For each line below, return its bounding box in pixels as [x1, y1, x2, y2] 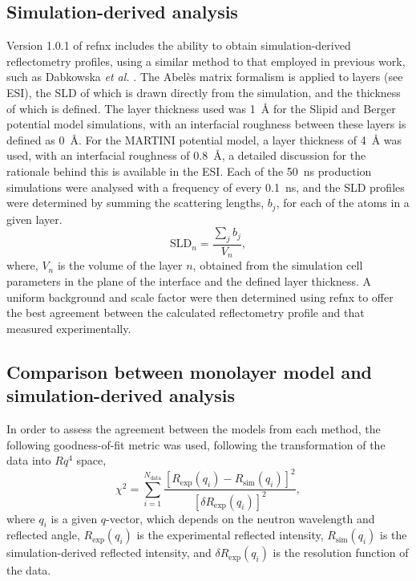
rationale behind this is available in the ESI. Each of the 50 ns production [6, 162, 372, 179]
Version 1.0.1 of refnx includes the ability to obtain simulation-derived [6, 37, 351, 54]
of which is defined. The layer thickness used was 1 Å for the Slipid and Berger [6, 100, 396, 116]
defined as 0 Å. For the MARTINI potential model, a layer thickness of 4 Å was [6, 131, 402, 148]
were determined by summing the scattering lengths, [6, 194, 265, 211]
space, [76, 452, 107, 469]
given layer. [6, 210, 63, 227]
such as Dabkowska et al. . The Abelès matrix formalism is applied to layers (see [6, 68, 403, 85]
